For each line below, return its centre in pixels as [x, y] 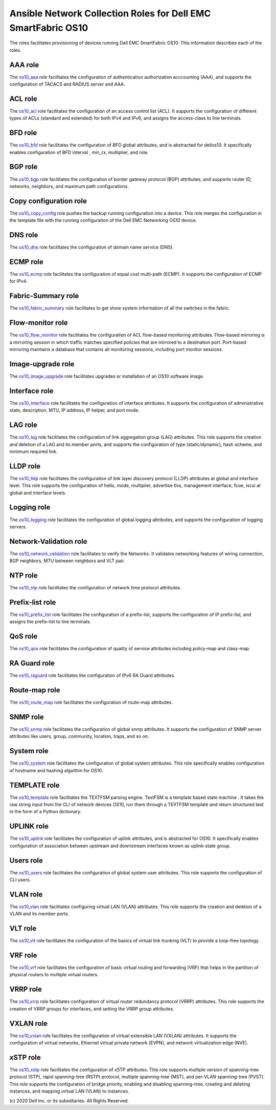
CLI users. [20, 879]
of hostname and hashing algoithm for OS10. [56, 770]
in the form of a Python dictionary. [45, 812]
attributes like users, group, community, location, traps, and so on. [79, 736]
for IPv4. [18, 281]
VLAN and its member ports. [39, 914]
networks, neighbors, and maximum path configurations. [69, 186]
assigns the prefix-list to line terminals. [50, 622]
